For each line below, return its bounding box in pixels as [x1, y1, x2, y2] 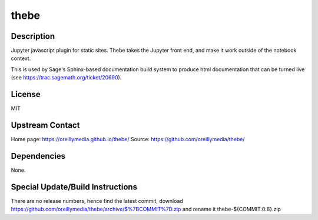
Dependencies [11, 151, 66, 161]
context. [11, 55, 31, 62]
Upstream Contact [11, 120, 80, 130]
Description [11, 31, 55, 41]
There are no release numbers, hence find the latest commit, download [11, 197, 184, 204]
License [11, 89, 41, 99]
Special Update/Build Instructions [11, 182, 138, 192]
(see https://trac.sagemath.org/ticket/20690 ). [11, 74, 122, 81]
